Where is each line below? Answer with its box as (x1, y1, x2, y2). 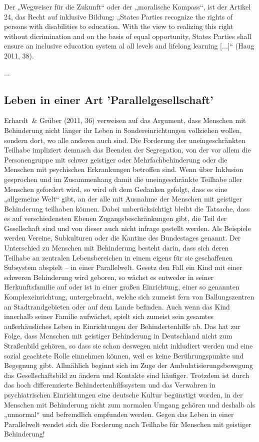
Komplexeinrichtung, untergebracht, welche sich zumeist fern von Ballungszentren (4, 291, 254, 302)
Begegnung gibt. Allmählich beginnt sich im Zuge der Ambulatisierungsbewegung (4, 360, 253, 370)
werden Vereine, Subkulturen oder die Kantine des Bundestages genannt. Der (4, 232, 241, 243)
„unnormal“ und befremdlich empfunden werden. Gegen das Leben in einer (4, 409, 234, 419)
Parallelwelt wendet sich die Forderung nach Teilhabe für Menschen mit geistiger (4, 418, 251, 429)
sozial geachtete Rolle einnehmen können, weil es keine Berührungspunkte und (4, 350, 244, 360)
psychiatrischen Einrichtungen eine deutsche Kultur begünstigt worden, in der (4, 389, 243, 399)
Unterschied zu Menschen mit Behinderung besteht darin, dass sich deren (4, 242, 229, 253)
